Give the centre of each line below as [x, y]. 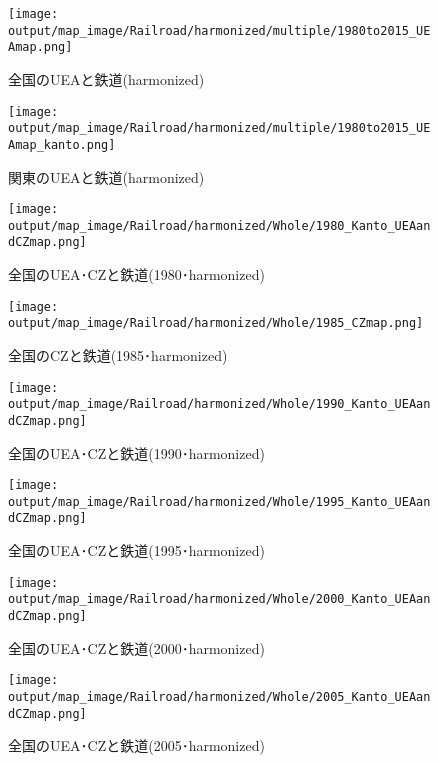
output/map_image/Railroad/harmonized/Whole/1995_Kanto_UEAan [219, 501]
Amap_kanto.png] [62, 144]
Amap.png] [40, 47]
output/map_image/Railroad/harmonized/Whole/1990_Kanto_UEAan [219, 404]
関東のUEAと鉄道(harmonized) [106, 176]
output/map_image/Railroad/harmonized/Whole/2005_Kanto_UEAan [219, 696]
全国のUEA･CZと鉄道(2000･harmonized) [136, 647]
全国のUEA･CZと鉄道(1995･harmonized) [136, 550]
